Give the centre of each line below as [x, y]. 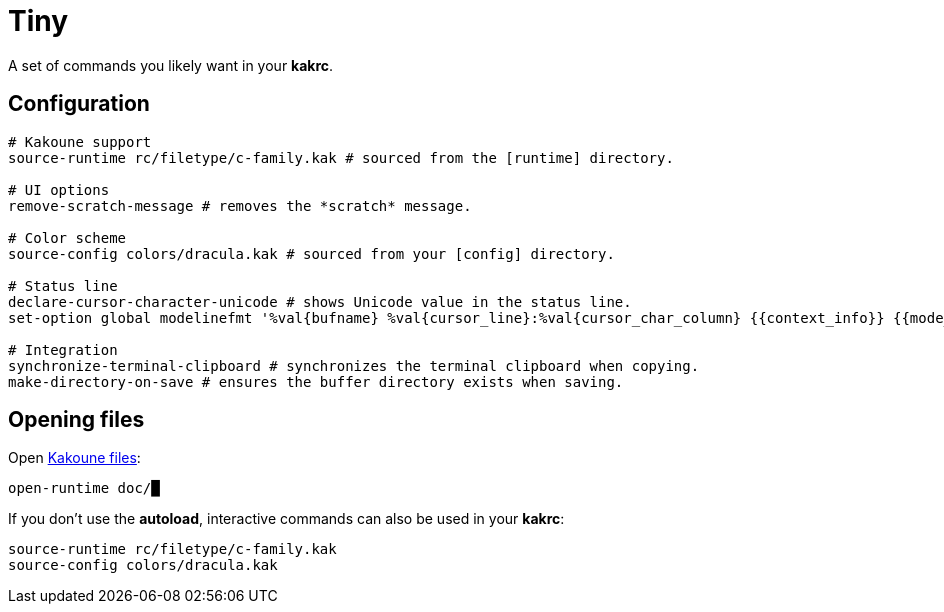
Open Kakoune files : [74, 458]
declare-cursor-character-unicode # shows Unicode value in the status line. [320, 301]
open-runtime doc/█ [84, 488]
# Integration [63, 349]
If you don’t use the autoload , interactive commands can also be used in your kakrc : [286, 519]
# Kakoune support [80, 141]
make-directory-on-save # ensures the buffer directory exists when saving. [316, 381]
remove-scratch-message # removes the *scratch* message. [240, 205]
